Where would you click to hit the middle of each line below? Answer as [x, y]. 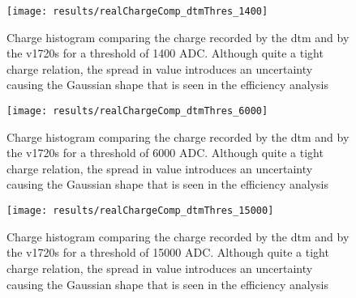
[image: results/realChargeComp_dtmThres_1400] [137, 11]
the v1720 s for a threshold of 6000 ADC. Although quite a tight [165, 153]
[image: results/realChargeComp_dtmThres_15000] [140, 211]
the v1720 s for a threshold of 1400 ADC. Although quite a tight [165, 53]
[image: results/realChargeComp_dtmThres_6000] [137, 111]
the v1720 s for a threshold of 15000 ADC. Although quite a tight [168, 252]
